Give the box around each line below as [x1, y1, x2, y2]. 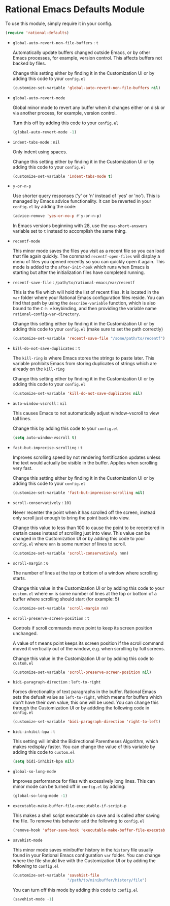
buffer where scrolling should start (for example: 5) [12, 596, 119, 602]
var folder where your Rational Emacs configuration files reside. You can [12, 294, 164, 301]
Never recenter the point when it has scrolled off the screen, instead [12, 509, 156, 515]
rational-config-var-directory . [12, 311, 80, 317]
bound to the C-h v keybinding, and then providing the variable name [12, 306, 157, 312]
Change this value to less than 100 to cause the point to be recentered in [12, 525, 165, 531]
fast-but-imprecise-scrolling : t [12, 444, 83, 450]
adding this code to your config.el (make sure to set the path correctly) [12, 326, 163, 332]
